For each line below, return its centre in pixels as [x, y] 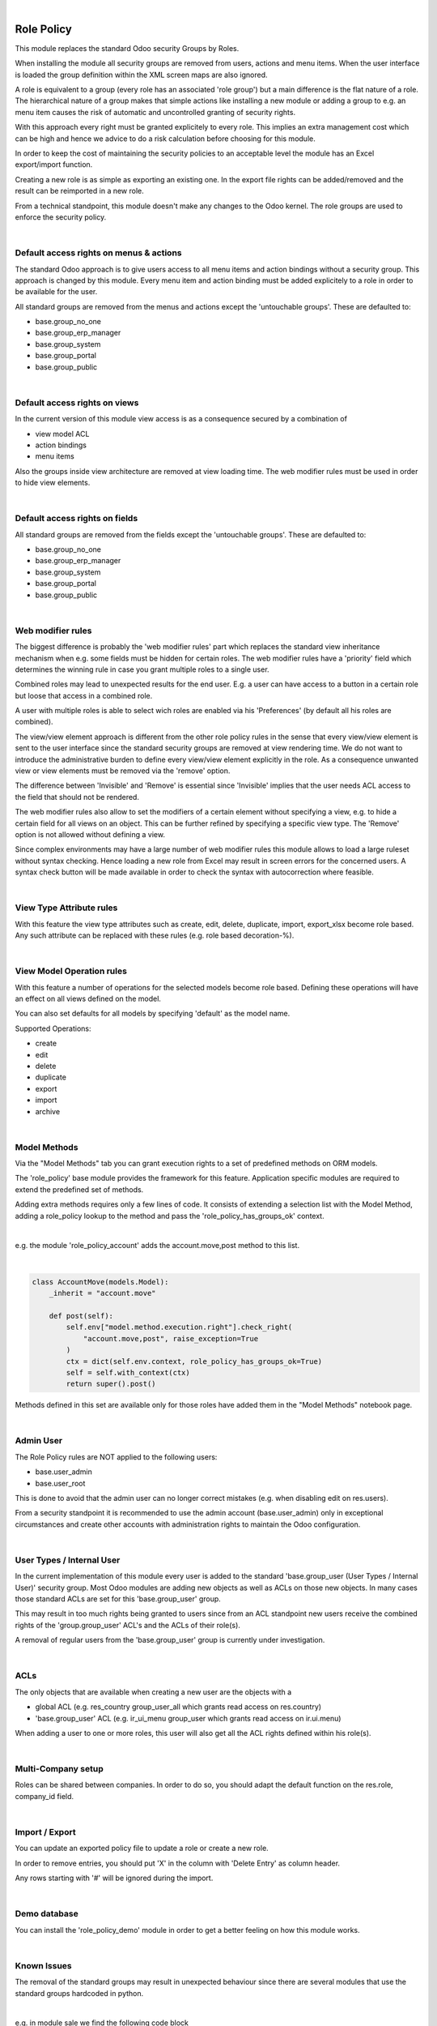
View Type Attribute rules [66, 908]
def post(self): [81, 1316]
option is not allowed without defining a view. [90, 834]
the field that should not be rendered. [77, 797]
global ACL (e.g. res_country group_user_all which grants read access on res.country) [178, 1707]
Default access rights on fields [76, 519]
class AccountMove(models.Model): [100, 1282]
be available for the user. [56, 292]
